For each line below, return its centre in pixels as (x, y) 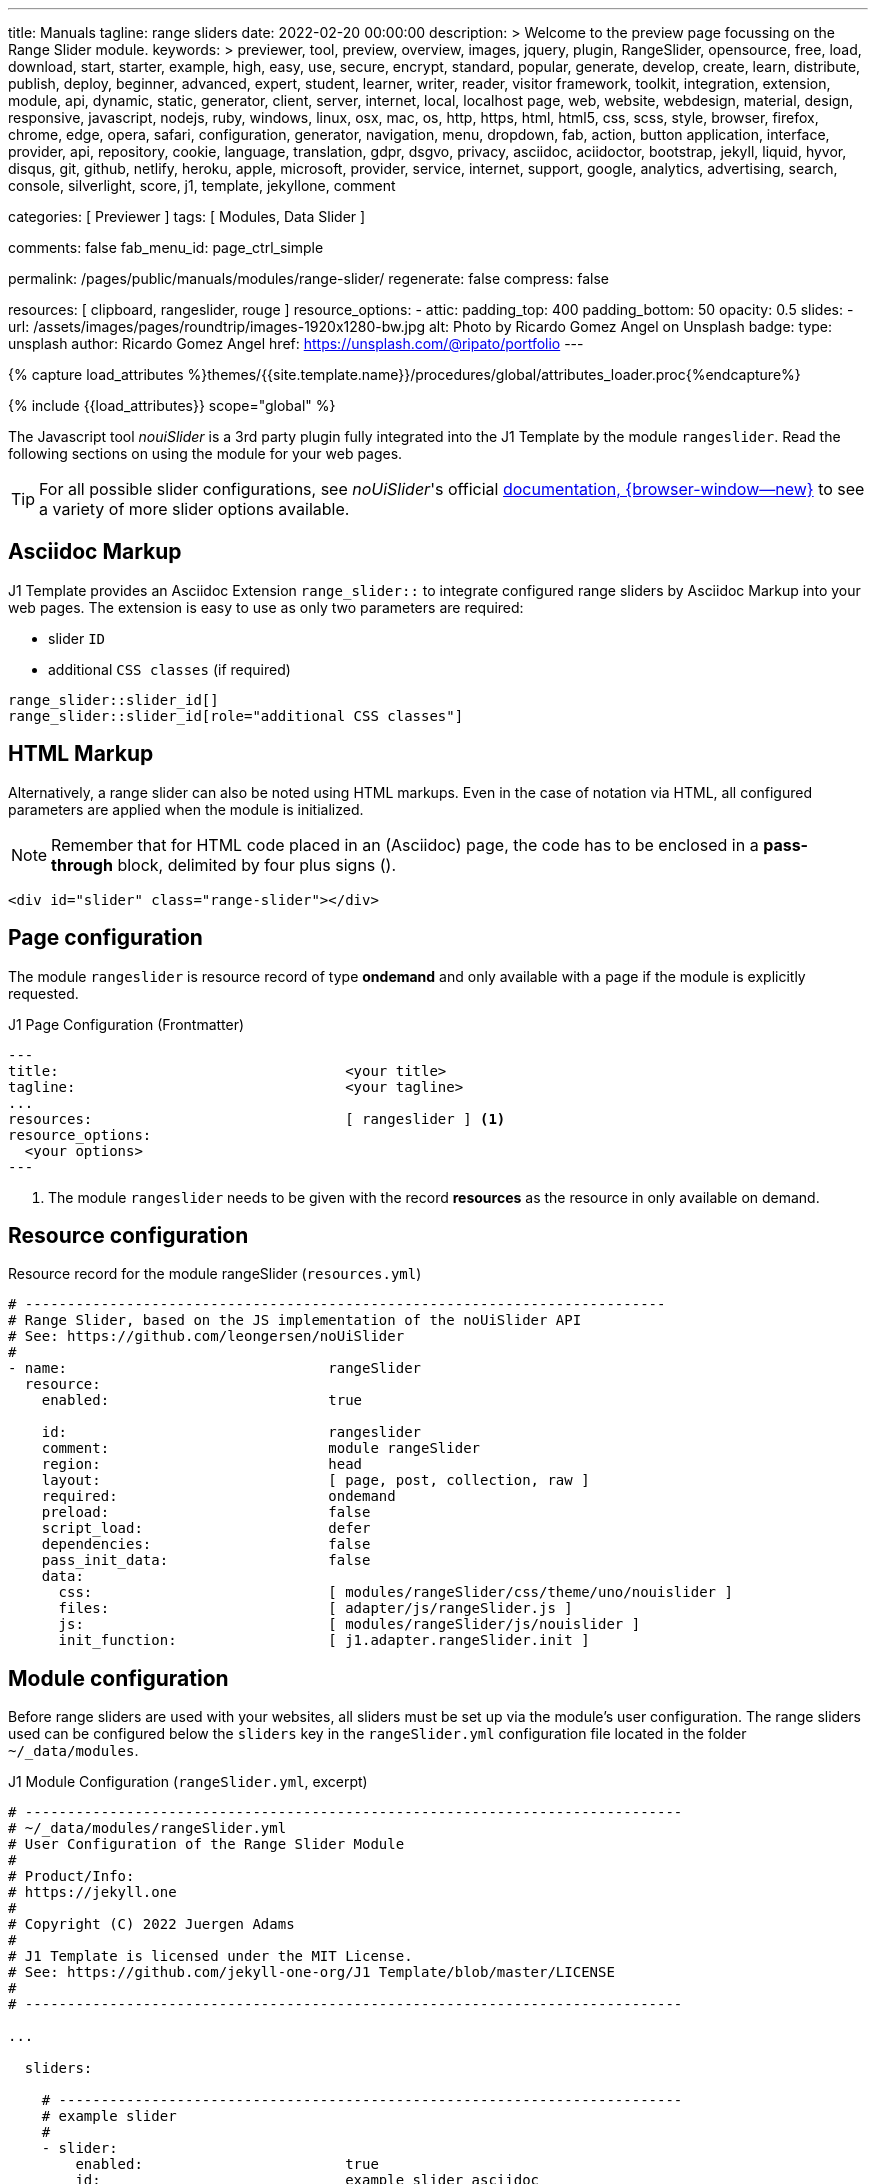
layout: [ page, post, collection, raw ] (315, 1480)
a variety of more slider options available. (194, 509)
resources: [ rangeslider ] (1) (257, 1118)
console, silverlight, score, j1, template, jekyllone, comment (202, 185)
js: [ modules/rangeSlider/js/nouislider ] (349, 1624)
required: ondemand (218, 1496)
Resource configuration (128, 1235)
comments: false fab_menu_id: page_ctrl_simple (166, 247)
